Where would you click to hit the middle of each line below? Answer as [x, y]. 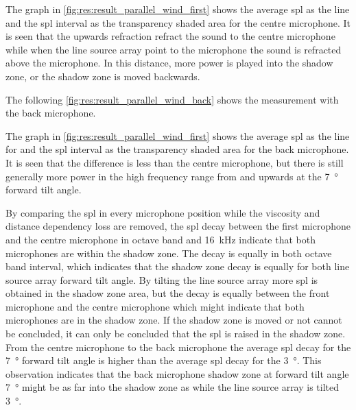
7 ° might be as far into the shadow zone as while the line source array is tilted [173, 387]
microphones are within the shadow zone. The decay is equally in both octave [169, 253]
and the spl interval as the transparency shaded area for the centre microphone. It [178, 22]
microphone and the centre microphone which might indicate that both [155, 306]
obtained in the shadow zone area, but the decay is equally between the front [168, 293]
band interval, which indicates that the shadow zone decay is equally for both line [178, 266]
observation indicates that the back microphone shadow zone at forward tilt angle [177, 373]
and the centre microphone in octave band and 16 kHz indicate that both [161, 239]
